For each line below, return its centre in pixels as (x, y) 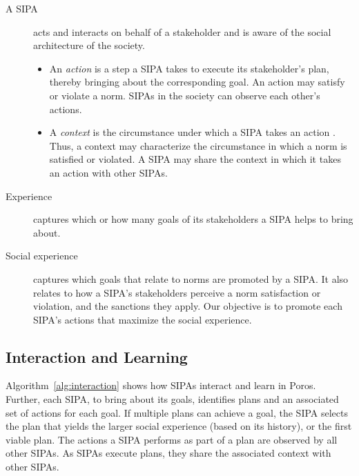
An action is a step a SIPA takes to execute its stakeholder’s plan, (189, 68)
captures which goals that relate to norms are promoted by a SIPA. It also (191, 278)
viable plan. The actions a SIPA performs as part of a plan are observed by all (172, 439)
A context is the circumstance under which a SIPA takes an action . (192, 132)
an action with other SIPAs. (108, 172)
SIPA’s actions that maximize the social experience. (143, 319)
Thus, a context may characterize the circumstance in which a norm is (198, 145)
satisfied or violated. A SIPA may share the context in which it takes (195, 159)
